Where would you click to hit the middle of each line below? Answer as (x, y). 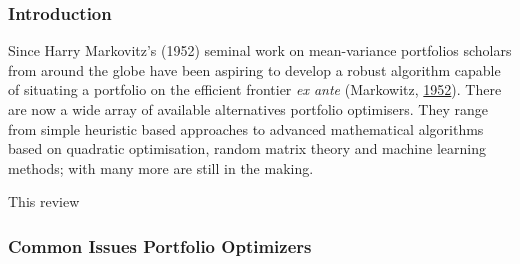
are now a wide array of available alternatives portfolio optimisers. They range (248, 109)
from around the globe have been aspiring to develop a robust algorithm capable (254, 69)
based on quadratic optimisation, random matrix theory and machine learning (247, 148)
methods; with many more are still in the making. (161, 167)
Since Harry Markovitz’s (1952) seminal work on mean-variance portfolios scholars (260, 50)
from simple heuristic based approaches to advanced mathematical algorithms (246, 128)
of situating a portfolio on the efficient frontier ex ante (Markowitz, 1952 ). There (255, 89)
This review (44, 201)
